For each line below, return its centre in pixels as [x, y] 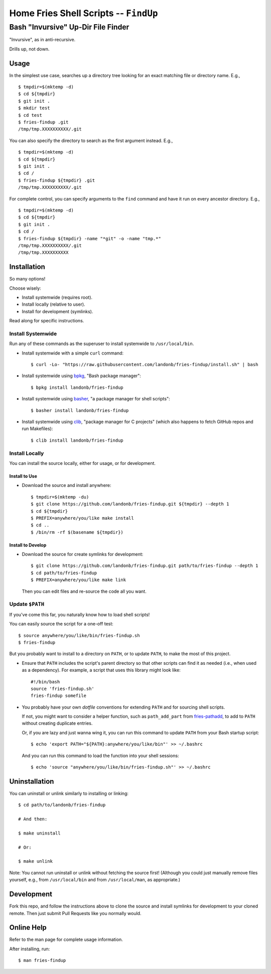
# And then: [33, 819]
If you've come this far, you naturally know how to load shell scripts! [80, 614]
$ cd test [30, 115]
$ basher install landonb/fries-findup [80, 410]
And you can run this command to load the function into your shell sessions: [100, 755]
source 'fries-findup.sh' [63, 688]
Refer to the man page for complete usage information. [66, 940]
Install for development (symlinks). [57, 311]
